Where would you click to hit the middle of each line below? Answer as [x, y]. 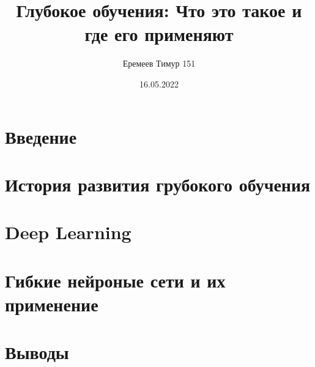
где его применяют [159, 34]
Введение [41, 136]
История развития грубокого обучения [158, 184]
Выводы [37, 352]
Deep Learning [68, 232]
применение [52, 304]
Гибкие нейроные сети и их [115, 280]
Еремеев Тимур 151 [159, 63]
